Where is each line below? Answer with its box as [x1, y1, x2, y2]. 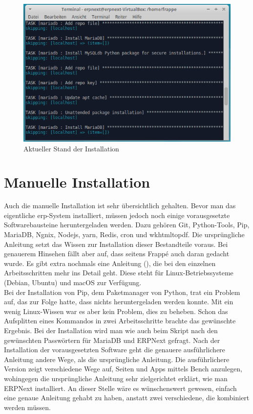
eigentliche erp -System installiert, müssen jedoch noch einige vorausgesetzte [4, 210, 230, 220]
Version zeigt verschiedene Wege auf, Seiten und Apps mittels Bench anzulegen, [4, 364, 242, 374]
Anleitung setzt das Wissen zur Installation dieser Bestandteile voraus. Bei [4, 239, 228, 249]
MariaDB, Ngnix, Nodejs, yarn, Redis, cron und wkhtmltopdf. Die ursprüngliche [4, 229, 245, 240]
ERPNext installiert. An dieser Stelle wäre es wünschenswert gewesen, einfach [4, 383, 237, 393]
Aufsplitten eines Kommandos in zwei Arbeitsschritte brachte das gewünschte [4, 316, 236, 326]
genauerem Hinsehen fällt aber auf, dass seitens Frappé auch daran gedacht [4, 248, 230, 259]
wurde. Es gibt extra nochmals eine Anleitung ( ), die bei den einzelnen [4, 258, 216, 268]
